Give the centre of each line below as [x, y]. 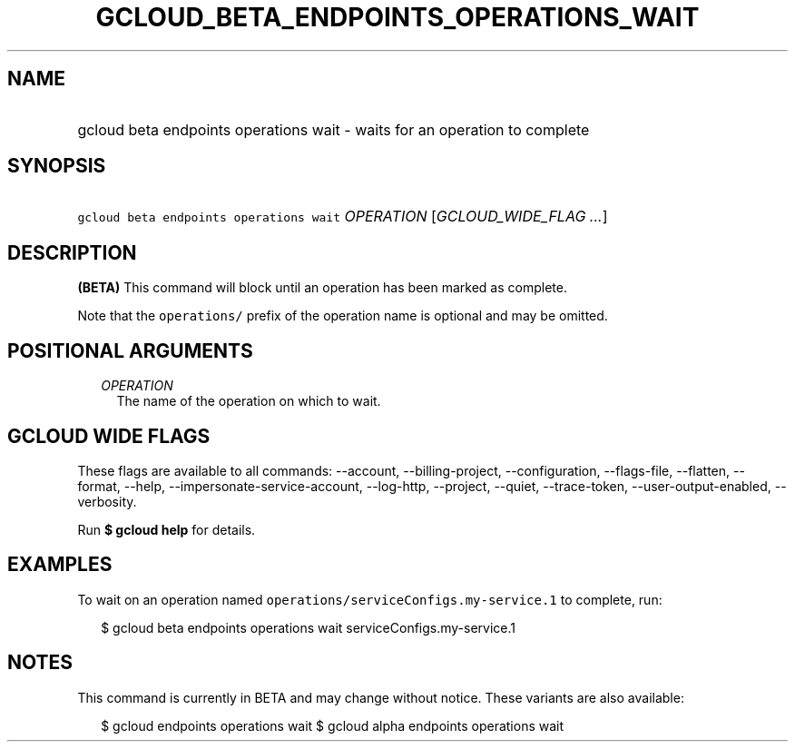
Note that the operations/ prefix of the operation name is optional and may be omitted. [343, 316]
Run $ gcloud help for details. [167, 529]
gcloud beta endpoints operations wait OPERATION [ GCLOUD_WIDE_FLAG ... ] [343, 217]
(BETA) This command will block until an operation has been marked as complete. [322, 288]
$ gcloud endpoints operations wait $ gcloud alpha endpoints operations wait [333, 725]
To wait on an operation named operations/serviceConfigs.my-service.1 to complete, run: [370, 599]
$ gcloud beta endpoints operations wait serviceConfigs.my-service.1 [309, 627]
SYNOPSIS [57, 166]
